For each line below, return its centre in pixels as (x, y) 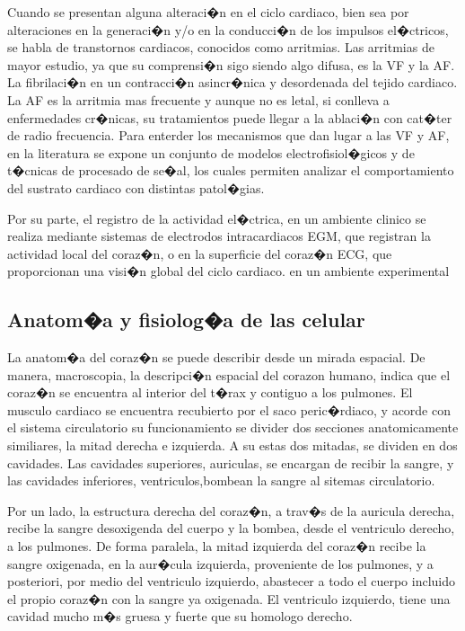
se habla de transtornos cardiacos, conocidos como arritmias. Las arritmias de (221, 47)
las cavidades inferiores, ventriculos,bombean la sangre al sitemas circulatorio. (221, 480)
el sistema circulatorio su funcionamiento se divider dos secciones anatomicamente (233, 427)
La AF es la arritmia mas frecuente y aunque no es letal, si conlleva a (198, 99)
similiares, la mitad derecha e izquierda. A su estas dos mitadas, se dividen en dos (232, 445)
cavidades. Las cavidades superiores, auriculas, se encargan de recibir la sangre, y (231, 462)
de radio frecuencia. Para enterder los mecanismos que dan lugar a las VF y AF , (228, 135)
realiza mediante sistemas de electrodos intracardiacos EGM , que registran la (219, 236)
